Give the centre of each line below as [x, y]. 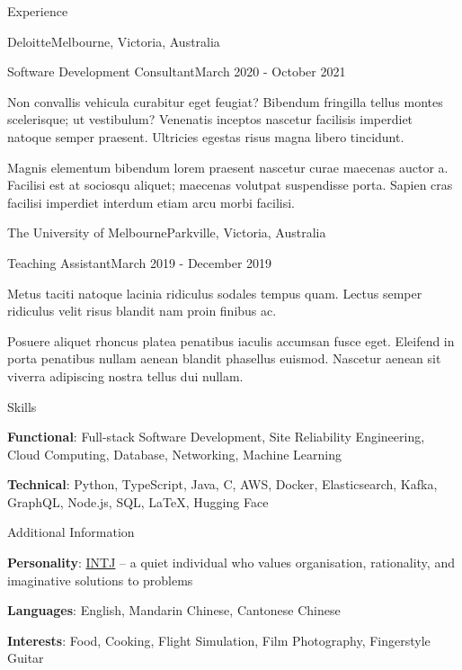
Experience [38, 11]
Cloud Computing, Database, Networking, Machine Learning [174, 454]
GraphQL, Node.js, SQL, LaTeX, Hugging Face [138, 501]
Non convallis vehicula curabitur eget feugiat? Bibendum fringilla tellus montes [225, 101]
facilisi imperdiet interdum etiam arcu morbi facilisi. [151, 202]
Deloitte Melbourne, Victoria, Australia [114, 41]
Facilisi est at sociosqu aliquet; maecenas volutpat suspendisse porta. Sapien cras [230, 185]
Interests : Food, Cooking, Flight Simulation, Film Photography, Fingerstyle [219, 640]
